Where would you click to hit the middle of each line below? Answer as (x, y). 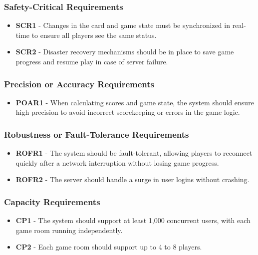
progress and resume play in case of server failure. (92, 61)
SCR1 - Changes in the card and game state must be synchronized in (123, 25)
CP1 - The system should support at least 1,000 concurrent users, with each (133, 220)
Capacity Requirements (52, 201)
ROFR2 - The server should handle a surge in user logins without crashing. (132, 179)
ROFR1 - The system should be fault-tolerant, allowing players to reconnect (134, 153)
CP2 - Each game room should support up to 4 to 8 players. (109, 247)
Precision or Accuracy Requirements (79, 84)
